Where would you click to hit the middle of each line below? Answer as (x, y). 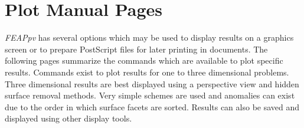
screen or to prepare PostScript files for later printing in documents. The (136, 49)
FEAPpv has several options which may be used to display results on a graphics (149, 37)
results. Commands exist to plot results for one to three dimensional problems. (147, 72)
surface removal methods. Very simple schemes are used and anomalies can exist (150, 95)
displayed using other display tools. (68, 118)
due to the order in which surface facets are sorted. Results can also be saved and (152, 106)
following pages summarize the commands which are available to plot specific (144, 60)
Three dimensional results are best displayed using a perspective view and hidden (152, 83)
